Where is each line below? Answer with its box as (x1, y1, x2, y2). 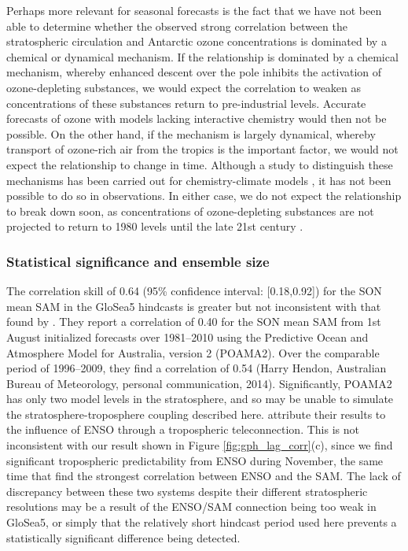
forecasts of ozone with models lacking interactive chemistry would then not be (6, 110, 387, 127)
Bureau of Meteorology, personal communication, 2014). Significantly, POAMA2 (6, 375, 392, 391)
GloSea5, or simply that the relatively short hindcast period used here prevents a (6, 514, 397, 531)
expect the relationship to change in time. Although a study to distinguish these (6, 156, 393, 172)
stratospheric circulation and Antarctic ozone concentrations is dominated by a (6, 33, 387, 50)
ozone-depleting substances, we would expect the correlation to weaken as (6, 79, 362, 95)
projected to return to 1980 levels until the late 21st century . (6, 218, 303, 235)
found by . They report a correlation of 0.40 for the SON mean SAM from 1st (6, 313, 381, 330)
